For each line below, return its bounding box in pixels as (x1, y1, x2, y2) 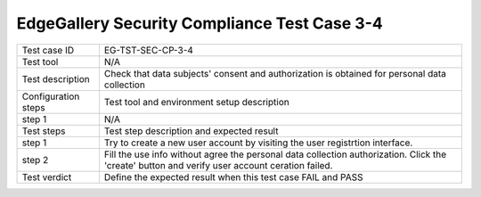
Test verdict (21, 170, 72, 183)
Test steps (21, 125, 66, 137)
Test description (21, 72, 91, 85)
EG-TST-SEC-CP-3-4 (103, 44, 193, 56)
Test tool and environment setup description (103, 95, 289, 108)
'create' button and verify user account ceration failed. (103, 159, 333, 171)
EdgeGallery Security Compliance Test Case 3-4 (16, 13, 383, 33)
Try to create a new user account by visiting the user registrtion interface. (103, 136, 413, 149)
